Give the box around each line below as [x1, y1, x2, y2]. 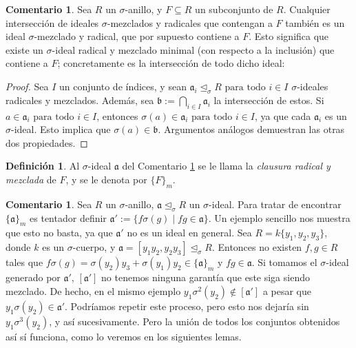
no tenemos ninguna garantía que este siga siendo [101, 270, 310, 285]
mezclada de [6, 172, 56, 186]
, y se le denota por [65, 172, 147, 186]
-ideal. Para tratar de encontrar [209, 196, 342, 211]
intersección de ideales [6, 15, 99, 30]
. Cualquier [283, 2, 331, 16]
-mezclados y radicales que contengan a [107, 15, 273, 30]
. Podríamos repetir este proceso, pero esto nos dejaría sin [65, 298, 309, 313]
